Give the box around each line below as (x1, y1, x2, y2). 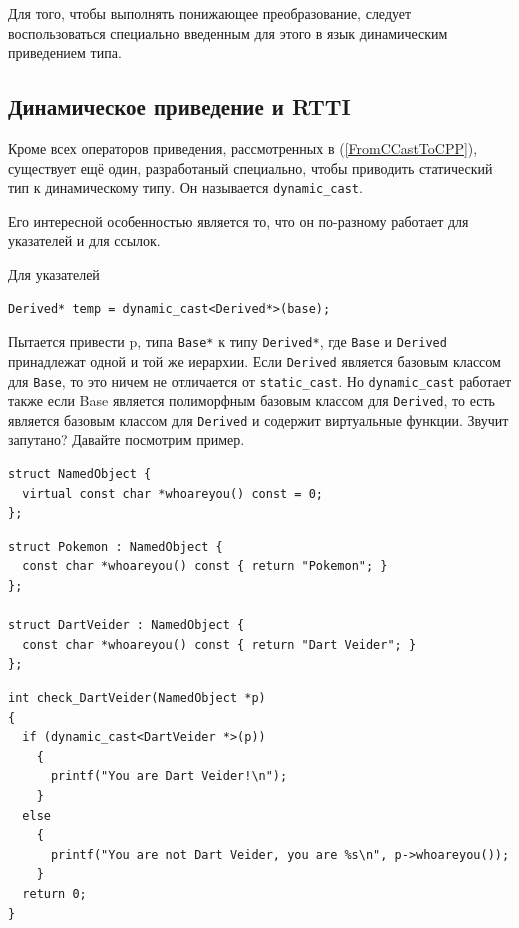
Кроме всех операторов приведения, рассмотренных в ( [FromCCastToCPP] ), (8, 137, 478, 158)
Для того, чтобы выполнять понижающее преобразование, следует (8, 3, 412, 23)
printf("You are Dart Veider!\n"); (50, 769, 288, 784)
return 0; (22, 886, 87, 901)
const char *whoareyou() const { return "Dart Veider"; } (22, 637, 417, 652)
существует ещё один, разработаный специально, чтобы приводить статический (8, 157, 493, 178)
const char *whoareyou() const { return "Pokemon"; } (22, 559, 388, 574)
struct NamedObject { (8, 467, 152, 482)
